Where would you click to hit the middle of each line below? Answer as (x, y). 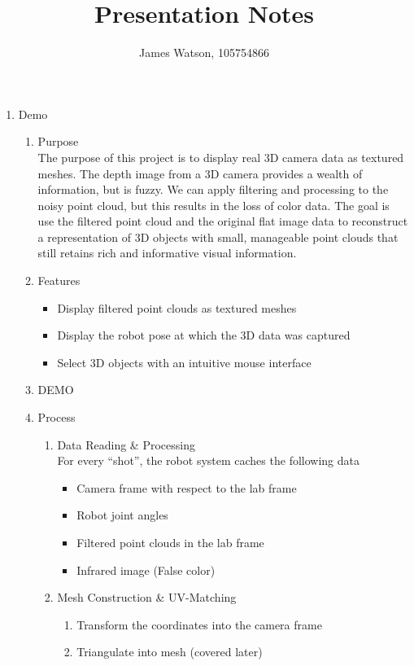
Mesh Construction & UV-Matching (147, 597)
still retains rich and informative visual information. (167, 253)
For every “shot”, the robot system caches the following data (208, 460)
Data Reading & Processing (126, 444)
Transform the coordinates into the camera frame (199, 624)
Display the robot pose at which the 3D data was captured (204, 335)
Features (59, 280)
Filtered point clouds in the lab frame (170, 542)
